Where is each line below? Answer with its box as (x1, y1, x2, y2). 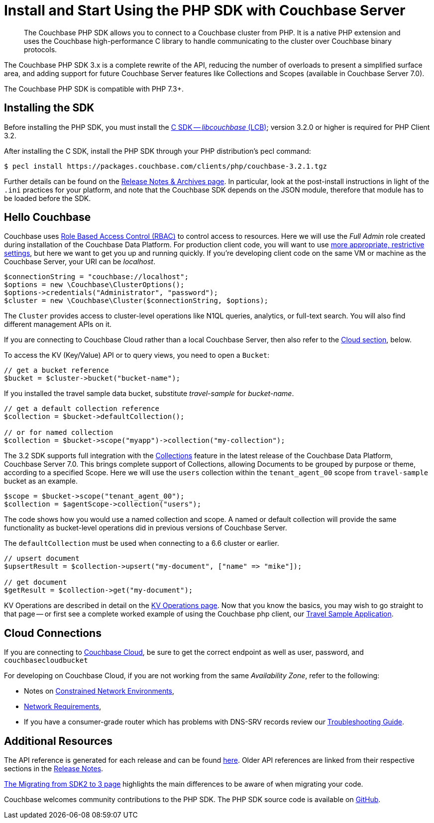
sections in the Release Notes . (4, 764, 104, 773)
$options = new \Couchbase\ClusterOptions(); (4, 281, 185, 289)
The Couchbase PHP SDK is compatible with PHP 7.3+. (4, 84, 184, 93)
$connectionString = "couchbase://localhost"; (4, 273, 189, 281)
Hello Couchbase (4, 211, 91, 224)
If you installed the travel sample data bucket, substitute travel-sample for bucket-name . (4, 389, 294, 398)
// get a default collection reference (4, 405, 159, 413)
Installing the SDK (4, 102, 95, 114)
